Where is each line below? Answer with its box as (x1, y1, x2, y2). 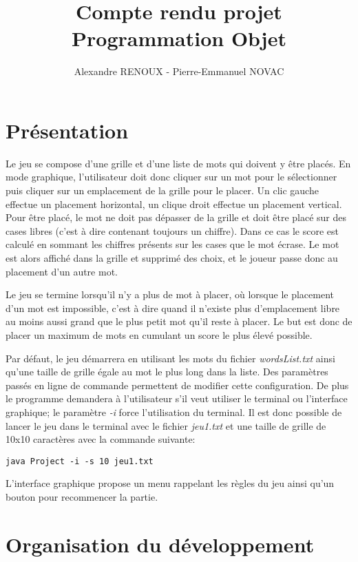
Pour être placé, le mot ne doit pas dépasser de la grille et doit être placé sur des (6, 210, 347, 225)
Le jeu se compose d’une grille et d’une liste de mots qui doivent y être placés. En (6, 156, 351, 170)
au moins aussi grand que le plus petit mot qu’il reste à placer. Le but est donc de (6, 314, 352, 329)
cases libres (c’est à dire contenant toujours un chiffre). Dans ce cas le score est (6, 223, 339, 238)
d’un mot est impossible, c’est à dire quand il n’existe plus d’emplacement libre (6, 300, 340, 315)
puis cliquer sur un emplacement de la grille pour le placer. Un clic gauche (6, 183, 319, 198)
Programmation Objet (72, 24, 286, 52)
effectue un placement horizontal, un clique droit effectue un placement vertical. (6, 196, 342, 211)
